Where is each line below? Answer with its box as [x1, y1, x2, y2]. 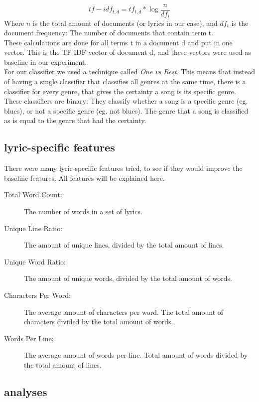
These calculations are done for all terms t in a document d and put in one [4, 37, 233, 47]
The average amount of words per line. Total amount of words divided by [24, 350, 248, 360]
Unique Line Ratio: [4, 223, 63, 233]
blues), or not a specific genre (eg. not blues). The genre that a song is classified [4, 105, 249, 116]
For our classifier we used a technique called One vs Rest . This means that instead [4, 66, 256, 77]
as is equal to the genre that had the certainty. [4, 115, 146, 126]
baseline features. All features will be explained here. [4, 172, 165, 183]
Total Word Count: [4, 189, 62, 200]
